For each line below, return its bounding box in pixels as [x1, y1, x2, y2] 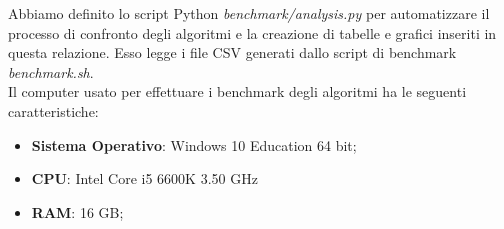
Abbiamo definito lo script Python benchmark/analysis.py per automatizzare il [8, 3, 490, 23]
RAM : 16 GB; [31, 201, 124, 222]
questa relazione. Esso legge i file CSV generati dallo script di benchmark [8, 42, 457, 63]
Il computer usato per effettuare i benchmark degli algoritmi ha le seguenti [8, 81, 467, 102]
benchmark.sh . [8, 61, 94, 82]
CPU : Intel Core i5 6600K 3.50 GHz [31, 168, 258, 189]
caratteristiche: [8, 100, 99, 121]
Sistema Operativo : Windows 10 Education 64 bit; [31, 134, 357, 155]
